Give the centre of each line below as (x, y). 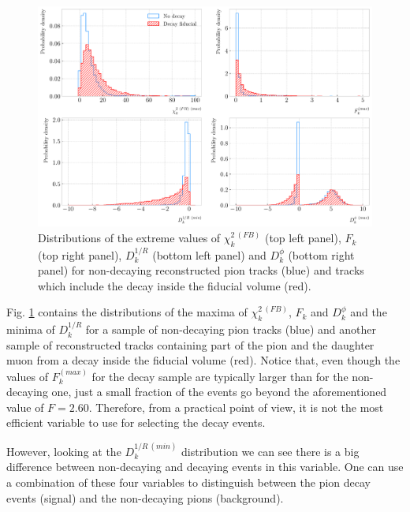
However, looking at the (64, 451)
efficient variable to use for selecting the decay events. (136, 422)
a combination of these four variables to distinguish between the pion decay (188, 482)
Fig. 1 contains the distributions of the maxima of (127, 312)
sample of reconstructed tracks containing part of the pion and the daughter (190, 344)
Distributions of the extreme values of (129, 238)
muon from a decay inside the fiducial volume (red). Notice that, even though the (203, 360)
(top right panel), (80, 254)
